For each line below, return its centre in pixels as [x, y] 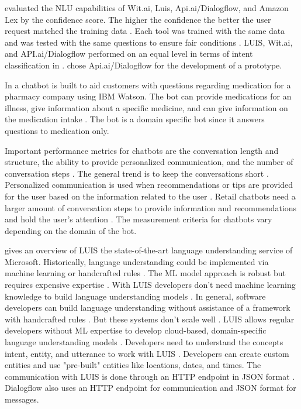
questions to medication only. [57, 130]
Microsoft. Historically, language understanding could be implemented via [137, 261]
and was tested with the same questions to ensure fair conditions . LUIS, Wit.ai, [149, 42]
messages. [22, 399]
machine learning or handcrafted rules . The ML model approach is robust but [145, 273]
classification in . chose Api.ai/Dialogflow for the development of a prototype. [143, 65]
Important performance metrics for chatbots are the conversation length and [142, 150]
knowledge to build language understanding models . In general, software [135, 296]
